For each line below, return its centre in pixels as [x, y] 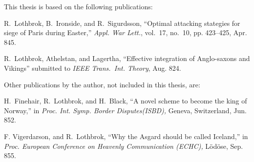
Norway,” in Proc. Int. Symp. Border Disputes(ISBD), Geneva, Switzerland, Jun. [125, 110]
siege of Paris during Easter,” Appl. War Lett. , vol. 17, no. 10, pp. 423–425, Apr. [126, 32]
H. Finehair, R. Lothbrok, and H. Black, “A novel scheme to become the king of [126, 101]
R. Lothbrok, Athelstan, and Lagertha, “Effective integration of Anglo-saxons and [127, 58]
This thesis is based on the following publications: [78, 6]
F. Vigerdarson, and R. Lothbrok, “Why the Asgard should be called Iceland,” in [126, 136]
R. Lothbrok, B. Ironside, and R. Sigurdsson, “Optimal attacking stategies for [122, 23]
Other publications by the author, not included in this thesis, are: [102, 84]
